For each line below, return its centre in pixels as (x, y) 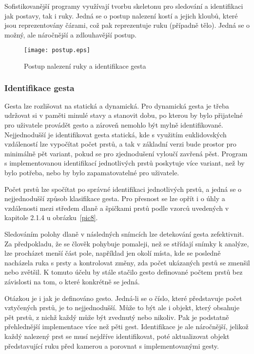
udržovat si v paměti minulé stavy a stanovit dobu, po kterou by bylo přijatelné (124, 115)
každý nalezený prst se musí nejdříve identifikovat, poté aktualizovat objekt (117, 336)
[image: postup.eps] (57, 50)
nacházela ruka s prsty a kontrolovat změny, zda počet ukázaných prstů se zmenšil (127, 262)
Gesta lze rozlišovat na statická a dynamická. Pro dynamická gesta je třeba (117, 105)
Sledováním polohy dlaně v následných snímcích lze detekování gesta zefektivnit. (124, 233)
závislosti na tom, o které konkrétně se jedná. (72, 281)
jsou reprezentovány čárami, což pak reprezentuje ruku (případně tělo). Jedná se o (127, 25)
